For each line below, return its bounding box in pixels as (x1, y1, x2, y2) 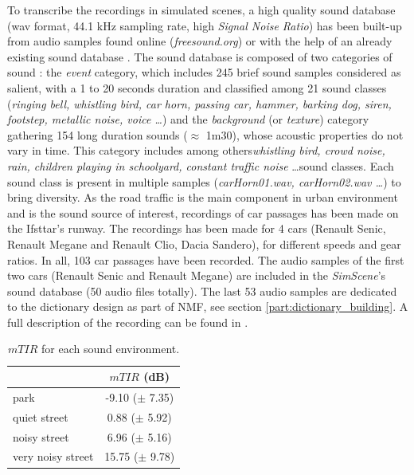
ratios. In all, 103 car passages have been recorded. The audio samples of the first (7, 251, 404, 268)
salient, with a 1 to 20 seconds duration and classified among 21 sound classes (7, 79, 387, 96)
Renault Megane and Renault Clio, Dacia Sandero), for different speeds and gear (7, 235, 401, 252)
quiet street (13, 408, 68, 425)
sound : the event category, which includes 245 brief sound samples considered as (7, 64, 401, 80)
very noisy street (13, 448, 94, 465)
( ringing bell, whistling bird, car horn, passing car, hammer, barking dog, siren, (7, 95, 392, 112)
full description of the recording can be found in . (7, 313, 248, 330)
